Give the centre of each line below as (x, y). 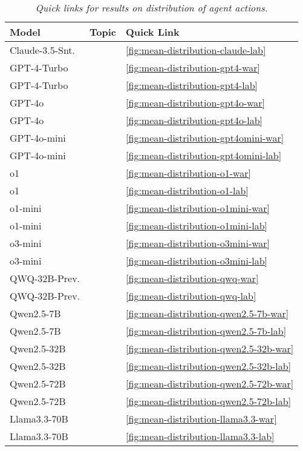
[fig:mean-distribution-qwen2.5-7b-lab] (206, 331)
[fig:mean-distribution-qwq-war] (192, 278)
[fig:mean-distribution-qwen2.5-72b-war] (210, 384)
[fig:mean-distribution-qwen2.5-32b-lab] (209, 366)
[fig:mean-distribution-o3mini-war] (198, 243)
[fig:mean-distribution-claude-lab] (196, 50)
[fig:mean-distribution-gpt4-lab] (192, 85)
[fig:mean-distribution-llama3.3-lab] (200, 436)
